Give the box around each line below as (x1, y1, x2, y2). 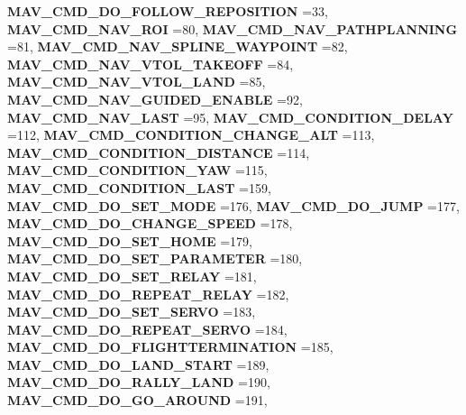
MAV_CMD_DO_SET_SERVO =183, (7, 302, 256, 321)
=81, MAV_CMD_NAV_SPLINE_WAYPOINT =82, (7, 37, 348, 56)
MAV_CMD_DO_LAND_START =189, (7, 355, 270, 373)
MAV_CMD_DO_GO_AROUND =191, (7, 391, 268, 410)
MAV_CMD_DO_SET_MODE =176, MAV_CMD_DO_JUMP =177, (7, 196, 460, 215)
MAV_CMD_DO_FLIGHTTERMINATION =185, (7, 337, 334, 356)
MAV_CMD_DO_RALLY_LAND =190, (7, 373, 270, 392)
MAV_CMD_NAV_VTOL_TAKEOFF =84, (7, 54, 294, 73)
